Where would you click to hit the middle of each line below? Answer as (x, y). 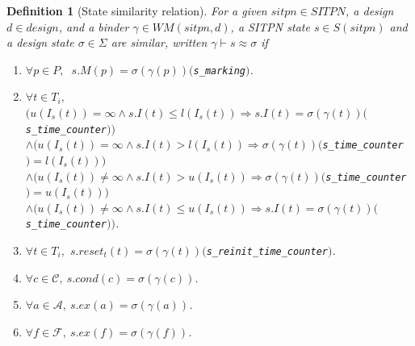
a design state (40, 42)
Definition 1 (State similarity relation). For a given (137, 10)
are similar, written (159, 42)
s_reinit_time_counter (267, 252)
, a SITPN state (270, 26)
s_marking (219, 71)
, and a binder (94, 26)
